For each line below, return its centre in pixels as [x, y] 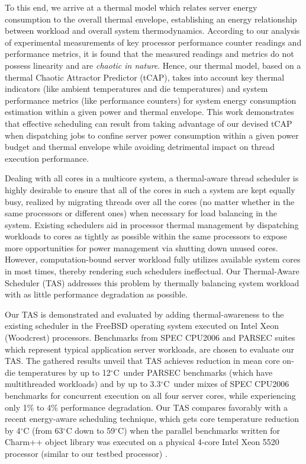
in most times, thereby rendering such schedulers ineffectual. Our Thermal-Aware [152, 271]
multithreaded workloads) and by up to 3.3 [83, 384]
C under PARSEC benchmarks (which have [193, 372]
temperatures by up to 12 [64, 372]
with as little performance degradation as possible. [96, 294]
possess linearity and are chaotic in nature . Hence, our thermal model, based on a [153, 65]
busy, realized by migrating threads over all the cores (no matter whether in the [150, 201]
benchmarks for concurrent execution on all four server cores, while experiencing [150, 395]
